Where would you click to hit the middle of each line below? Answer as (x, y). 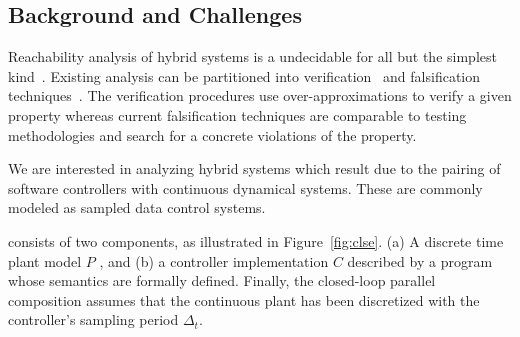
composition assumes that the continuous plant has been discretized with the (244, 299)
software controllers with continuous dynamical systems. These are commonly (245, 187)
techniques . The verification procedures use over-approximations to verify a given (260, 95)
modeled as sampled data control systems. (137, 207)
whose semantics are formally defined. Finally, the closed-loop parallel (222, 280)
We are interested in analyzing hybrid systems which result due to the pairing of (254, 168)
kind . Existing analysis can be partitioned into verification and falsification (244, 75)
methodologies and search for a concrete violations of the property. (212, 134)
